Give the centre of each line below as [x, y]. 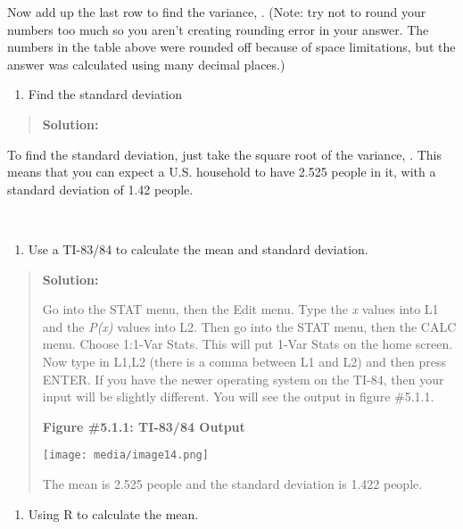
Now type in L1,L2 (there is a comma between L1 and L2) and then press [244, 361]
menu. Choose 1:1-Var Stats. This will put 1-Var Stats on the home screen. [248, 344]
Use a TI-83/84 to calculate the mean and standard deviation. [198, 248]
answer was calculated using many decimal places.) [146, 64]
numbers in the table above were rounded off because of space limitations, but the [231, 47]
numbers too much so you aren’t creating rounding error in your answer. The [218, 29]
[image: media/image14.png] [125, 455]
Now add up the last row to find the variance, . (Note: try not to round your [217, 12]
